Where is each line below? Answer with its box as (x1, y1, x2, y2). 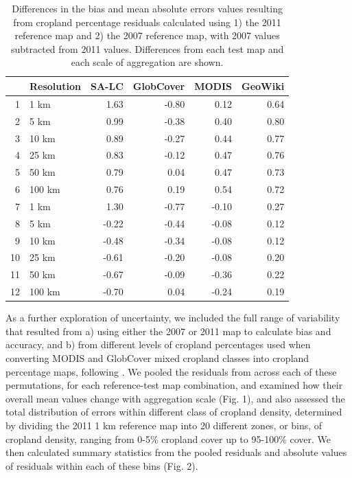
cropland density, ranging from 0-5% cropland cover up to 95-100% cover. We (5, 431, 331, 446)
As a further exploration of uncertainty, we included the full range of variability (5, 310, 340, 325)
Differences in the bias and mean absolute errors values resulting (12, 1, 283, 15)
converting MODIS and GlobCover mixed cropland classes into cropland (5, 350, 309, 365)
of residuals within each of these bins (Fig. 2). (5, 458, 198, 473)
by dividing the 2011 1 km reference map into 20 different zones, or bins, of (5, 418, 322, 432)
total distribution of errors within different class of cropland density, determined (5, 405, 342, 419)
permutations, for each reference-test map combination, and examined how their (5, 378, 343, 392)
